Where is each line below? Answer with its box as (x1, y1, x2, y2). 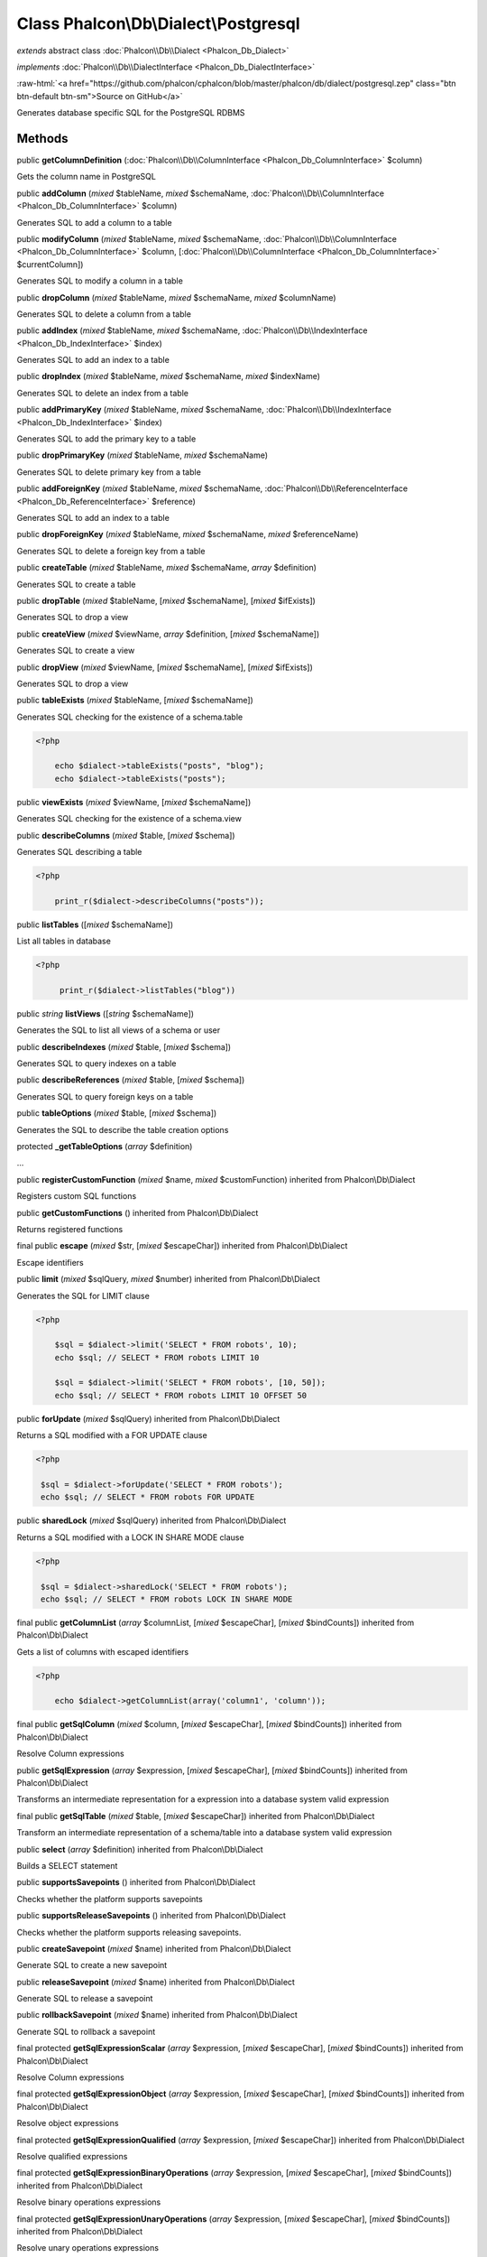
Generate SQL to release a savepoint (16, 1993, 153, 2004)
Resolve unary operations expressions (16, 2243, 160, 2253)
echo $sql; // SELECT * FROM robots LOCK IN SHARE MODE (41, 1593, 293, 1604)
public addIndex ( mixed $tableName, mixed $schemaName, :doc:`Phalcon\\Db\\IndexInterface (16, 325, 368, 336)
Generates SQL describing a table (16, 847, 142, 857)
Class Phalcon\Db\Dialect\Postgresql (16, 14, 301, 33)
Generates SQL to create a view (16, 646, 135, 656)
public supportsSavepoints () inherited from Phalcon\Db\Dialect (16, 1877, 256, 1888)
